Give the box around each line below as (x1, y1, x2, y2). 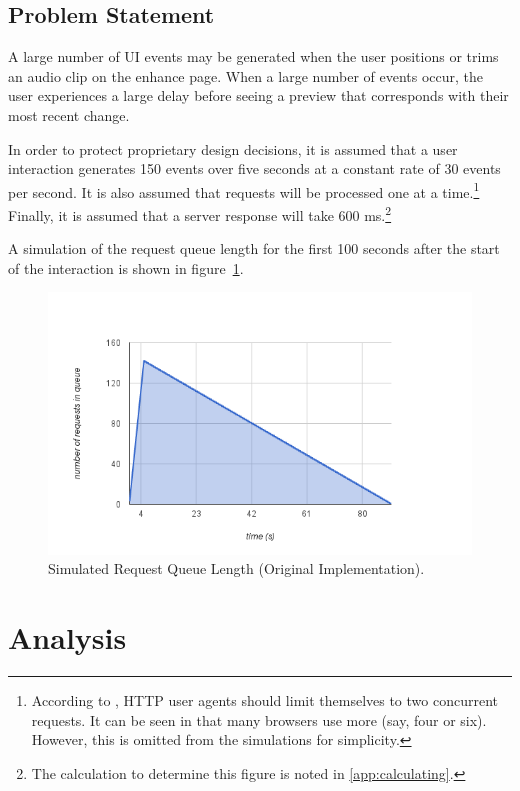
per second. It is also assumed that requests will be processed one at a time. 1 (8, 178, 480, 202)
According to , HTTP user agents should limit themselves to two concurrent (31, 689, 498, 710)
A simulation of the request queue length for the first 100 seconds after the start (8, 238, 500, 259)
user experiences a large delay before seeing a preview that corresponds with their (8, 85, 509, 106)
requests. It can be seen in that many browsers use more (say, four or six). (31, 709, 487, 730)
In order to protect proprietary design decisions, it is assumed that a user (8, 138, 458, 159)
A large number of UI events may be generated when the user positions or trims (8, 46, 499, 67)
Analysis (8, 617, 127, 657)
